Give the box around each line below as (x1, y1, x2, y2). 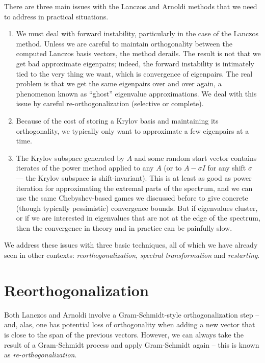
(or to (164, 162, 182, 173)
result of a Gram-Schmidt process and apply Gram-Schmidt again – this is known (4, 339, 259, 350)
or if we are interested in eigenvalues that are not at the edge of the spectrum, (16, 212, 260, 223)
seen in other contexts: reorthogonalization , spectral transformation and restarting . (4, 250, 260, 260)
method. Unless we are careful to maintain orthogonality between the (16, 38, 232, 49)
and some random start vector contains (134, 152, 257, 163)
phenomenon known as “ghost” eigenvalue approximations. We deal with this (16, 88, 257, 99)
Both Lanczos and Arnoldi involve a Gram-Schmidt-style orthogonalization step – (4, 309, 259, 320)
